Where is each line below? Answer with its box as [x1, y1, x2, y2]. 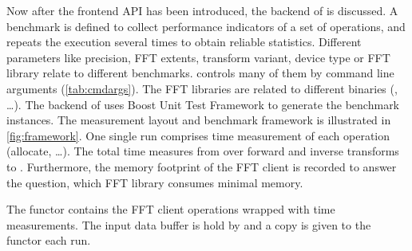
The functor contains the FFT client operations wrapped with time [6, 201, 335, 218]
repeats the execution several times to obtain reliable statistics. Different [6, 33, 362, 50]
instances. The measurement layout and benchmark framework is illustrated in [6, 112, 391, 128]
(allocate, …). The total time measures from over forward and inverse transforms [6, 143, 399, 159]
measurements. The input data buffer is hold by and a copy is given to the [6, 216, 371, 233]
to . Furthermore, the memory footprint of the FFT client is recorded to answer [6, 158, 397, 175]
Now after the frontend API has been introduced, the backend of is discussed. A [6, 2, 398, 18]
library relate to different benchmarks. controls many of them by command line [6, 65, 394, 81]
